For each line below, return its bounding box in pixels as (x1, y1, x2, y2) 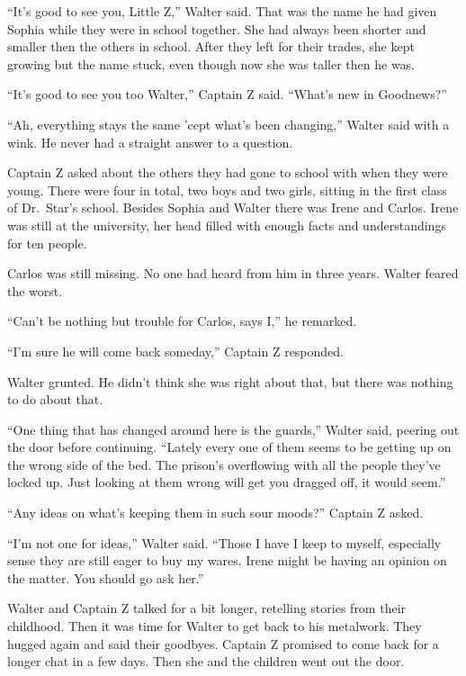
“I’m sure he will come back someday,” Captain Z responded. (7, 341, 344, 360)
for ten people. (7, 233, 87, 252)
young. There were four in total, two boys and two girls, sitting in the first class (7, 180, 447, 199)
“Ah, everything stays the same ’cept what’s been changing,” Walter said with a (7, 114, 450, 133)
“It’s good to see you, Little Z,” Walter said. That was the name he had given (7, 2, 437, 20)
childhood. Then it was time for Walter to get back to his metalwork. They (7, 617, 422, 635)
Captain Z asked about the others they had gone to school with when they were (7, 163, 448, 182)
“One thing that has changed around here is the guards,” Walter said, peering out (7, 419, 460, 438)
